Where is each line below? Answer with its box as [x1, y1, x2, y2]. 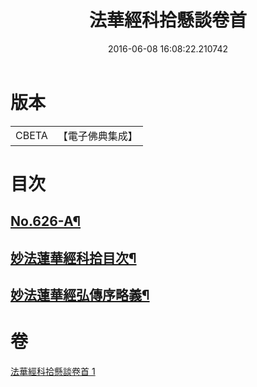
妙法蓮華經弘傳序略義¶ [10, 287, 150, 304]
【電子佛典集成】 [57, 129, 138, 143]
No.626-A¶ [10, 213, 82, 230]
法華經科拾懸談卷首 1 [10, 365, 96, 377]
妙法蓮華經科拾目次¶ [10, 249, 137, 266]
